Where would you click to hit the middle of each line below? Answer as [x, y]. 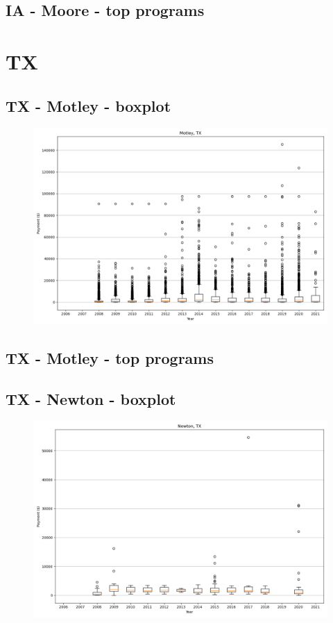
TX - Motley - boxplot [88, 105]
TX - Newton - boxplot [91, 398]
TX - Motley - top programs [110, 357]
